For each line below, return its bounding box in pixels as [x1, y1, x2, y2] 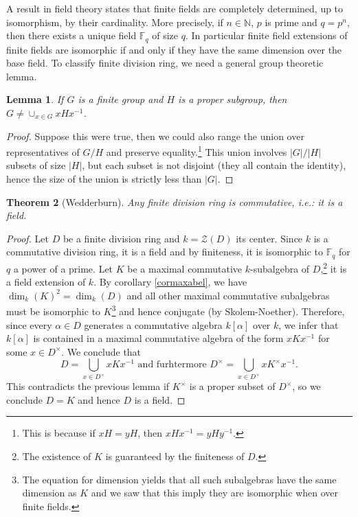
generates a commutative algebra [84, 317, 223, 332]
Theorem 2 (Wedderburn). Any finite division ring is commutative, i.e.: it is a [6, 194, 343, 209]
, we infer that [278, 317, 339, 332]
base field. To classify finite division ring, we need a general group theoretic [6, 56, 324, 70]
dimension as [22, 485, 77, 500]
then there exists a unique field [6, 28, 137, 43]
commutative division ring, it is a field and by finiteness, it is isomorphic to [6, 244, 323, 259]
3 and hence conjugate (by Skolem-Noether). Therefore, [111, 302, 345, 318]
